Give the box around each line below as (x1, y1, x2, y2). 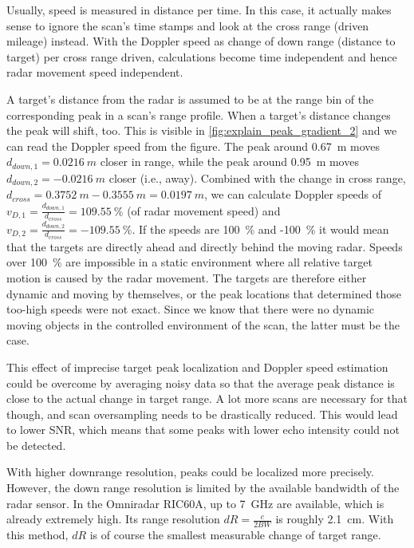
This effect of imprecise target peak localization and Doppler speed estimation (6, 358, 388, 375)
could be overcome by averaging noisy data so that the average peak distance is (6, 374, 395, 391)
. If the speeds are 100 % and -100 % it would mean (132, 220, 389, 237)
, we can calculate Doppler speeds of (204, 186, 382, 203)
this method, (6, 526, 69, 543)
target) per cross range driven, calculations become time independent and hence (6, 48, 397, 65)
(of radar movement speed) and (127, 202, 281, 219)
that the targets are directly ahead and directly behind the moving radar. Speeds (6, 238, 403, 254)
